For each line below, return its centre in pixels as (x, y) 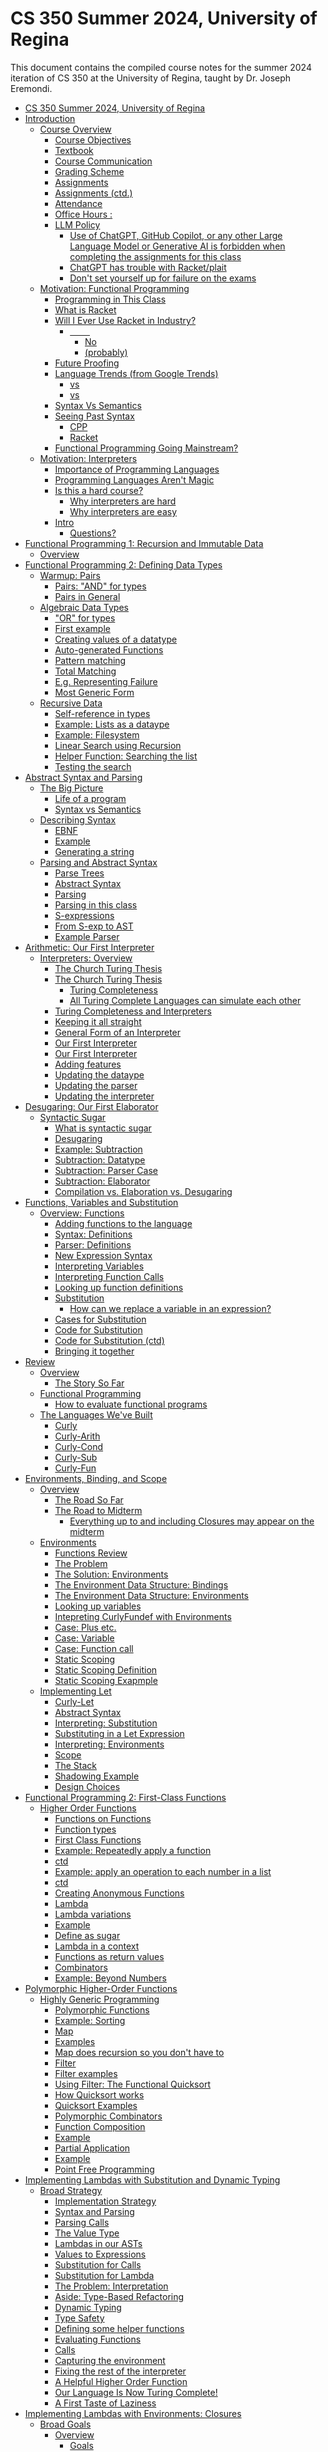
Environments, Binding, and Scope (96, 1478)
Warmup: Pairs (70, 575)
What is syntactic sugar (103, 1128)
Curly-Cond (79, 1446)
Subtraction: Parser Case (106, 1170)
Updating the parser (96, 1085)
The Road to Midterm (98, 1510)
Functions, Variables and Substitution (101, 1202)
